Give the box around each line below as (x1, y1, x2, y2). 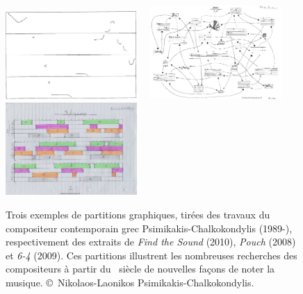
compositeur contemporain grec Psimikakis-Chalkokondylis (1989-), (6, 220, 293, 235)
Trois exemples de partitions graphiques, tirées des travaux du (6, 207, 270, 222)
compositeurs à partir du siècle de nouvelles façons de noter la (6, 261, 275, 276)
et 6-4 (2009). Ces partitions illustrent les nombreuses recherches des (6, 248, 297, 262)
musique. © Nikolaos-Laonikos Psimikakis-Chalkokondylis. (6, 275, 254, 290)
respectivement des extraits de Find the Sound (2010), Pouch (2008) (6, 234, 296, 249)
